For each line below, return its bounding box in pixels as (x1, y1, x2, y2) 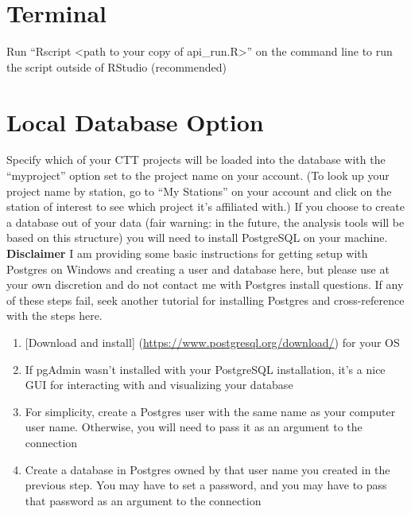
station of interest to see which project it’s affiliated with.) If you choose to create (6, 198, 405, 215)
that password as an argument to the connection (25, 492, 262, 508)
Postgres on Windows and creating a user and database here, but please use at (6, 260, 390, 277)
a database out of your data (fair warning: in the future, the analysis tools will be (6, 213, 405, 230)
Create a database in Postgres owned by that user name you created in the (25, 461, 390, 477)
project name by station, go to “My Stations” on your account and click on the (6, 182, 392, 199)
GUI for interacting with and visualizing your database (25, 376, 293, 393)
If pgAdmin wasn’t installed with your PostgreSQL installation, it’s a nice (25, 360, 386, 377)
